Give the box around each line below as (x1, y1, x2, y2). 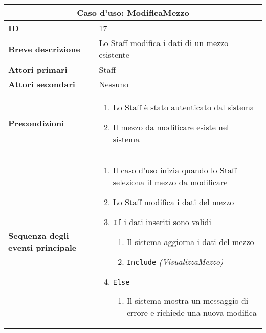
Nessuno (99, 78, 129, 90)
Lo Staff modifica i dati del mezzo (113, 196, 234, 208)
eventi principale (8, 241, 77, 253)
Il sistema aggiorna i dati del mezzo (126, 236, 254, 248)
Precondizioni (8, 117, 64, 129)
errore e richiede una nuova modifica (126, 306, 257, 318)
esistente (99, 49, 129, 60)
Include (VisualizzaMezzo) (126, 256, 224, 268)
